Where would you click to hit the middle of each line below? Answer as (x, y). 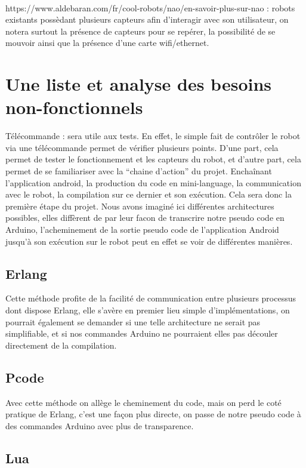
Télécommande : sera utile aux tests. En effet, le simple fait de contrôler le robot (153, 136)
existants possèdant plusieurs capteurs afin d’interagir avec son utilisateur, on (147, 19)
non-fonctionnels (74, 107)
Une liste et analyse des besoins (139, 84)
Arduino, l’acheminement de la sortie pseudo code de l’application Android (142, 230)
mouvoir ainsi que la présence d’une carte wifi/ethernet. (107, 43)
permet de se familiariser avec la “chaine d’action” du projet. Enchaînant (139, 171)
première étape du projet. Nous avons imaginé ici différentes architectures (140, 206)
